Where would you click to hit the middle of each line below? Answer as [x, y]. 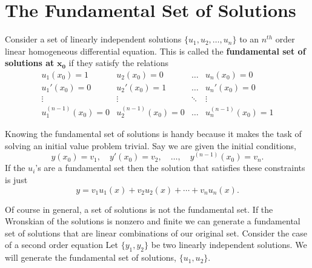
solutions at [30, 63]
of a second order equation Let [62, 245]
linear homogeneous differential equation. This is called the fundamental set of [155, 51]
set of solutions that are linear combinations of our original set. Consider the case [156, 233]
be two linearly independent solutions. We [229, 245]
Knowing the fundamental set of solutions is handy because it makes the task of [153, 134]
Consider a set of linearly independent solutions [93, 39]
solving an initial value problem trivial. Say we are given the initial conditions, [151, 145]
